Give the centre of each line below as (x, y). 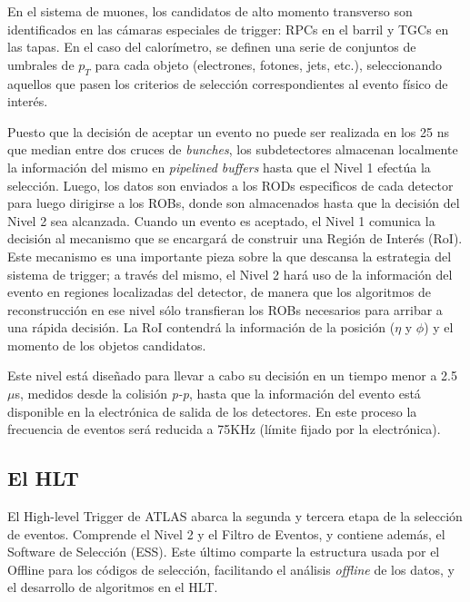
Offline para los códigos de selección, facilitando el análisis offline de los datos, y (231, 569)
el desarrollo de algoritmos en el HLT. (113, 587)
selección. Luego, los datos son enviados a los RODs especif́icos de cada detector (230, 185)
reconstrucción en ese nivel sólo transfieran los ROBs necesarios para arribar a (225, 309)
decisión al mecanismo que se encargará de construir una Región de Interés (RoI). (235, 238)
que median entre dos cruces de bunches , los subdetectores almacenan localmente (233, 149)
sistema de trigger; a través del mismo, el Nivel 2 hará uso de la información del (230, 274)
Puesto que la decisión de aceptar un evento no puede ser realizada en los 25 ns (228, 131)
